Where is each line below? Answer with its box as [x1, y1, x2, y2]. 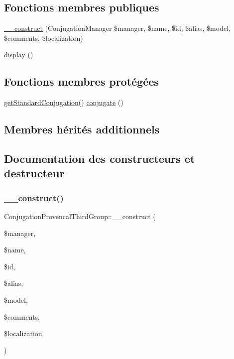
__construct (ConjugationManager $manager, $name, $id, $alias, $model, [4, 23, 231, 33]
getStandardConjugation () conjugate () [4, 97, 123, 108]
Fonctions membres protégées [4, 74, 159, 89]
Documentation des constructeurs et [4, 150, 195, 166]
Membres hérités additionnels [4, 121, 160, 137]
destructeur [4, 165, 65, 181]
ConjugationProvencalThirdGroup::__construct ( [4, 211, 156, 221]
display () [4, 49, 33, 60]
